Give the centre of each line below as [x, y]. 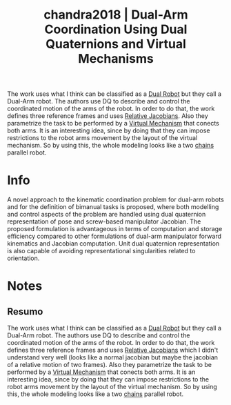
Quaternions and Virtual [116, 44]
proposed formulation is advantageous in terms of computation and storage [115, 229]
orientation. [23, 258]
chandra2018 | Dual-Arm [116, 15]
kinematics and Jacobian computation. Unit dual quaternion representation [113, 244]
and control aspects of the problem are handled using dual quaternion [107, 215]
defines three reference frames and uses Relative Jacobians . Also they [108, 116]
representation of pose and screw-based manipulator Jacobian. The [104, 221]
